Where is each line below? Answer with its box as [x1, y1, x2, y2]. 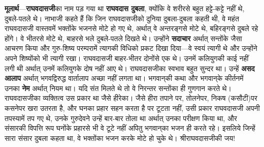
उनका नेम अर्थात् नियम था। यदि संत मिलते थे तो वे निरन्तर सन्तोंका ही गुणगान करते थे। [5, 82, 232, 93]
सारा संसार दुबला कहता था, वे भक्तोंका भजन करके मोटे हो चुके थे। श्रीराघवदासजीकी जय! [5, 132, 236, 143]
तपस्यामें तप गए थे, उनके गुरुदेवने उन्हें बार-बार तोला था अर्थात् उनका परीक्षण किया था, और [5, 112, 237, 123]
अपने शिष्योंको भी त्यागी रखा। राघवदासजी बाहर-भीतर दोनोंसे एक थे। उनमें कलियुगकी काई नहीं [5, 52, 249, 63]
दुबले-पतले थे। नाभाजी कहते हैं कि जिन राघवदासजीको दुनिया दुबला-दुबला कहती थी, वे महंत [5, 13, 239, 23]
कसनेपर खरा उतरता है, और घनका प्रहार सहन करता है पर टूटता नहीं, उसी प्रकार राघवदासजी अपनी [5, 102, 260, 113]
